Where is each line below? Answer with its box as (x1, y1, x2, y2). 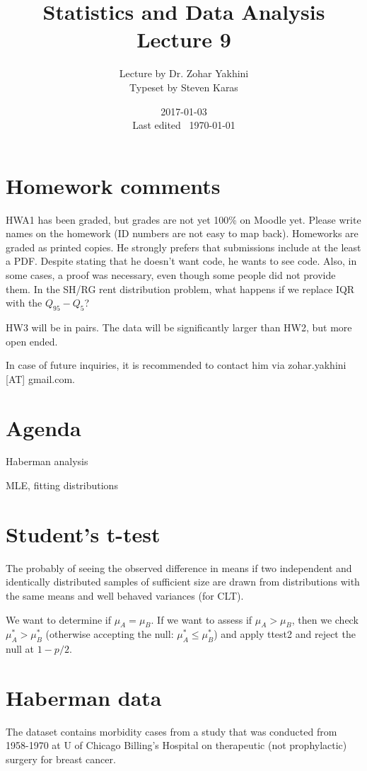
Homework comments (6, 171, 221, 200)
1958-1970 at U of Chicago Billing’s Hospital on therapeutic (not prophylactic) (6, 738, 347, 753)
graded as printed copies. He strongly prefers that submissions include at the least (6, 239, 361, 254)
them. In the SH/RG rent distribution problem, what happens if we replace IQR (6, 281, 355, 296)
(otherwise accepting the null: (45, 627, 174, 641)
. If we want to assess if (151, 612, 252, 627)
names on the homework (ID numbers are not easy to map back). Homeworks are (6, 226, 359, 241)
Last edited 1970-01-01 (132, 118, 235, 132)
